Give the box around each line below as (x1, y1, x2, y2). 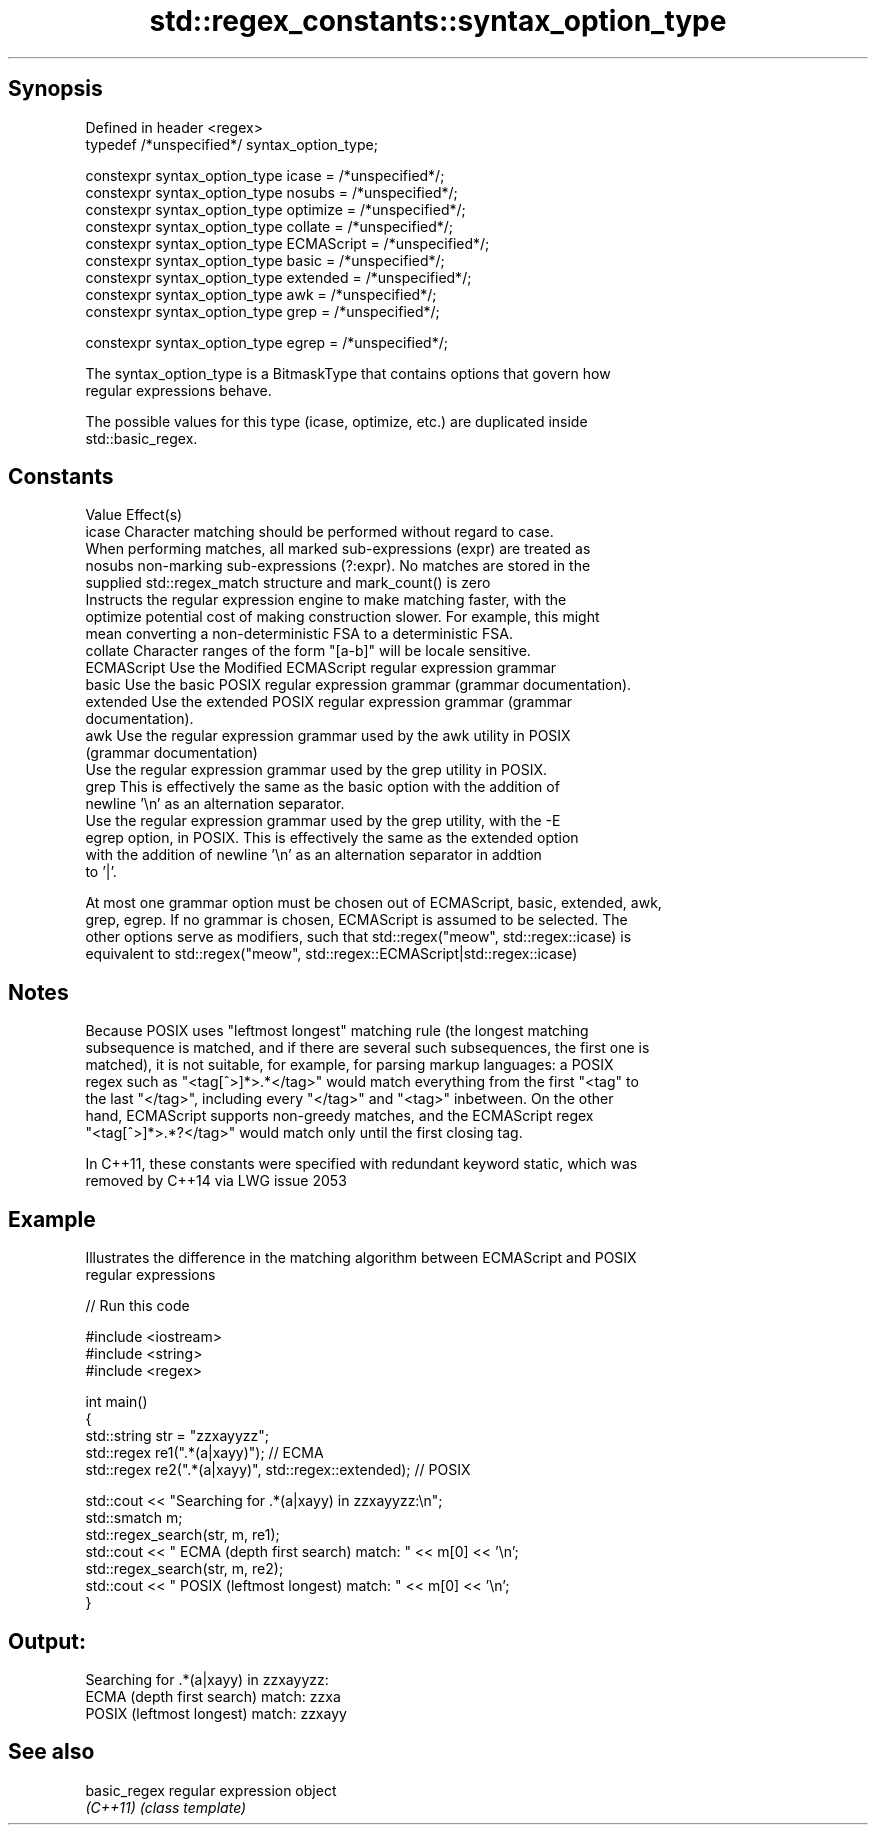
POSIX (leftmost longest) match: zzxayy (85, 1704, 347, 1722)
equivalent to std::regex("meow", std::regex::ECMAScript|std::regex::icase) (85, 945, 578, 963)
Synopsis (8, 76, 103, 102)
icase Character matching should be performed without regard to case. (85, 523, 554, 541)
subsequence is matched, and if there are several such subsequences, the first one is (85, 1039, 650, 1057)
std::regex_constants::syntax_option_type (149, 4, 727, 38)
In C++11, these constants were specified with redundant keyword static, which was (85, 1155, 638, 1173)
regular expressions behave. (85, 381, 272, 399)
